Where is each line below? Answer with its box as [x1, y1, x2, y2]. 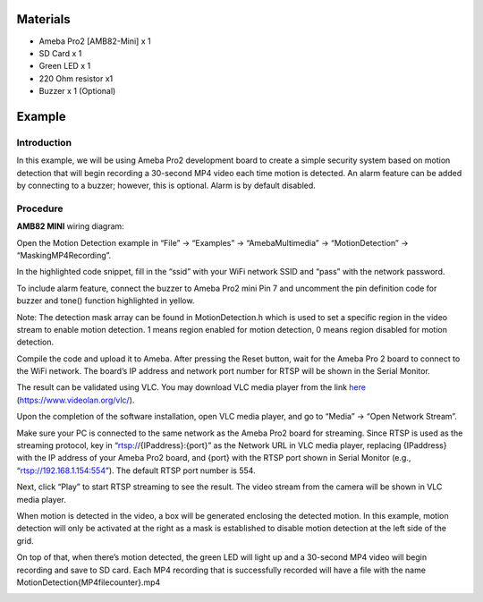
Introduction [16, 136, 72, 148]
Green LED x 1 [38, 61, 91, 72]
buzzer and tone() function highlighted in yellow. [16, 295, 195, 306]
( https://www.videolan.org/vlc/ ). [16, 394, 135, 405]
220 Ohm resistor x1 [38, 72, 114, 84]
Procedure [16, 202, 64, 215]
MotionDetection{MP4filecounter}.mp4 [16, 577, 161, 588]
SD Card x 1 [38, 47, 82, 58]
